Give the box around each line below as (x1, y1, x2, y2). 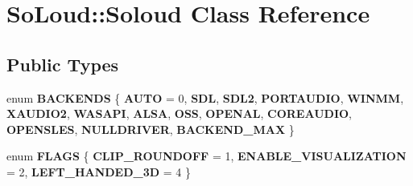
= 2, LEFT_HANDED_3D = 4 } (6, 163, 191, 180)
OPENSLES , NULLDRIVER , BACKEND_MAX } (6, 120, 295, 137)
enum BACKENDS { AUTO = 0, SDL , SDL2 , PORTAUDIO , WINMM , (6, 89, 404, 106)
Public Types (6, 51, 119, 76)
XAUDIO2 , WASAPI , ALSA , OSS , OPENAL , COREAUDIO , (6, 105, 353, 122)
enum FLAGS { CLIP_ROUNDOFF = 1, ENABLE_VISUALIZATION (6, 148, 407, 164)
